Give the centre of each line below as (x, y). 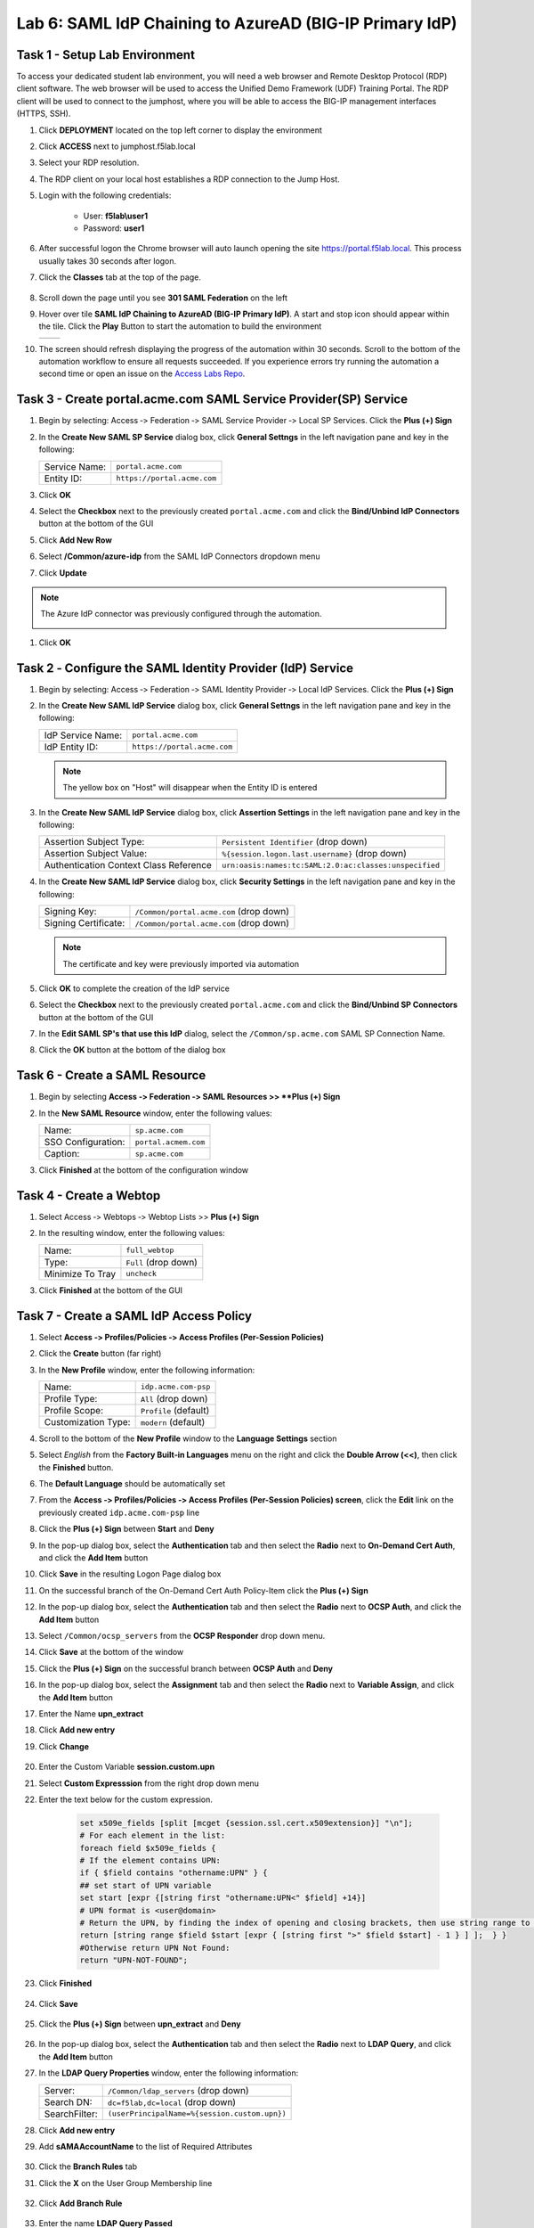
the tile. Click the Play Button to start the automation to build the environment (180, 326)
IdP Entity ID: (71, 747)
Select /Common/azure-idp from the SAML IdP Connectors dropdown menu (179, 556)
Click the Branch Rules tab (88, 2167)
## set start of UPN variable (146, 1885)
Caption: (62, 1154)
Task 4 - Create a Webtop (89, 1196)
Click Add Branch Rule (81, 2203)
